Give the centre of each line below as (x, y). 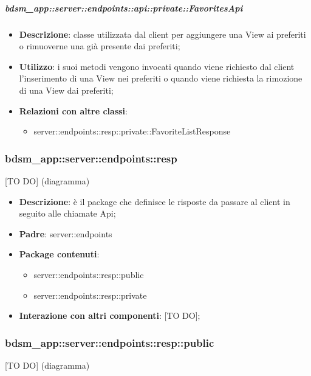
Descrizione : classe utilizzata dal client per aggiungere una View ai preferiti (162, 34)
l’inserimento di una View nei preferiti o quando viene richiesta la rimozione (161, 78)
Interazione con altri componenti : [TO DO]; (110, 315)
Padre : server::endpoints (66, 233)
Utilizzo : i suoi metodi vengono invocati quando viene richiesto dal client (157, 66)
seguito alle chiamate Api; (67, 213)
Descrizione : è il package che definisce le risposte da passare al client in (155, 201)
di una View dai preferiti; (66, 90)
